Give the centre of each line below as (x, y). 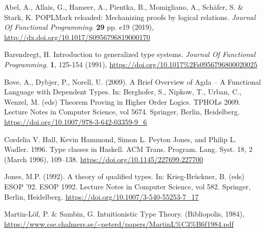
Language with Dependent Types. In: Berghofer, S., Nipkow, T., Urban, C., (123, 92)
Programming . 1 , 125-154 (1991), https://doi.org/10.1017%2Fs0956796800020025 (131, 64)
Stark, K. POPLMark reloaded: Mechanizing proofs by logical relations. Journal (130, 17)
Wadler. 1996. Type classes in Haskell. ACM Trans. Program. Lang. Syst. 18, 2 (128, 149)
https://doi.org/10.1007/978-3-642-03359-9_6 (76, 121)
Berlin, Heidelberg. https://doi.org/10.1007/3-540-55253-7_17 (101, 196)
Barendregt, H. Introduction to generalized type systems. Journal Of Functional (130, 54)
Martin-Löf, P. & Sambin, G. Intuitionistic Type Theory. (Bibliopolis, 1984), (124, 214)
